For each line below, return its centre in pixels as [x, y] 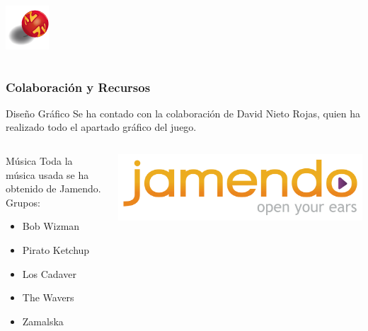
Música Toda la [39, 161]
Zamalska [43, 321]
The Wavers [48, 297]
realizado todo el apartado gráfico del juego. [101, 127]
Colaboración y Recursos [78, 87]
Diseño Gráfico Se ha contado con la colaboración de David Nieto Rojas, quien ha [183, 113]
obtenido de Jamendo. [53, 188]
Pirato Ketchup [56, 249]
